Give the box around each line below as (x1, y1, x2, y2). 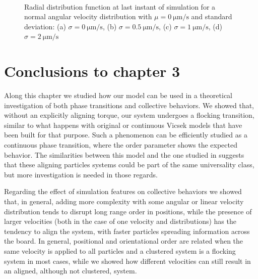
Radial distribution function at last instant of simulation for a (24, 1, 216, 12)
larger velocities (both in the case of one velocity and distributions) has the (4, 216, 236, 226)
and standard (191, 11, 232, 22)
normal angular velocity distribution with (24, 11, 152, 22)
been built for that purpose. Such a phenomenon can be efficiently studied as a (4, 129, 247, 140)
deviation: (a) (24, 21, 66, 31)
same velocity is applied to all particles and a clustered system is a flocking (4, 246, 236, 256)
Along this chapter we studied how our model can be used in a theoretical (4, 90, 232, 101)
